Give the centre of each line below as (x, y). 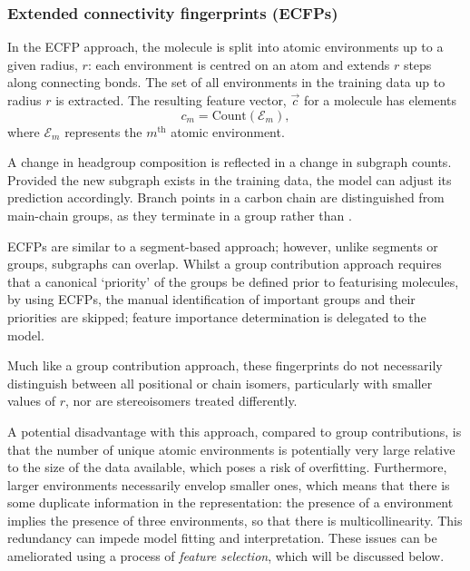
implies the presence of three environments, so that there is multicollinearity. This (235, 520)
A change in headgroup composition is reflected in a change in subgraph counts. (230, 162)
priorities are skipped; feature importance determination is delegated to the (217, 316)
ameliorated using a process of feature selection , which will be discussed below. (226, 556)
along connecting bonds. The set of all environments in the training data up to (226, 82)
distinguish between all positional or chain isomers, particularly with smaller (220, 383)
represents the (103, 131)
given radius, (43, 64)
